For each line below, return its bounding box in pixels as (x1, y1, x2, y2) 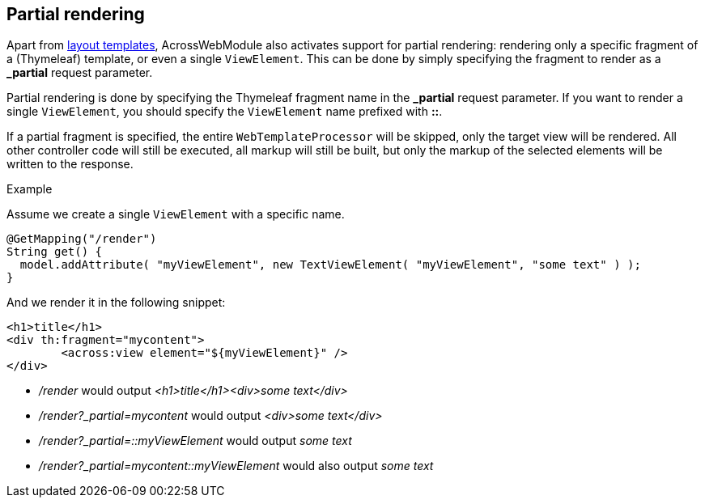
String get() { (6, 245, 103, 259)
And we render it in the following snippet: (6, 295, 226, 310)
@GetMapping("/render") (6, 232, 157, 246)
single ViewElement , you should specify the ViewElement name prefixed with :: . (6, 104, 443, 119)
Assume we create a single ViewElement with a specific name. (6, 207, 345, 222)
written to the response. (6, 157, 134, 172)
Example (6, 182, 53, 197)
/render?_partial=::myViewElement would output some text (39, 434, 352, 448)
